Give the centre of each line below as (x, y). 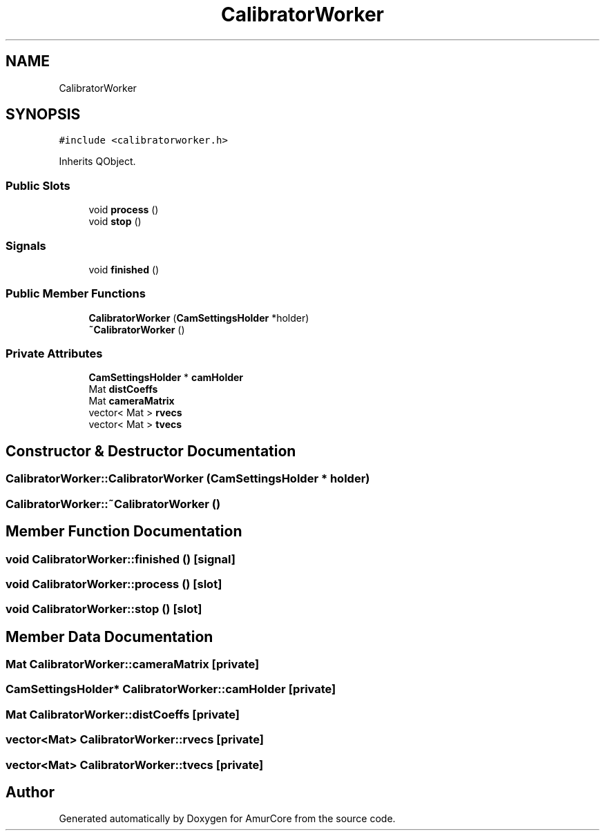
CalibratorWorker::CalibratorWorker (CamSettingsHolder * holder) (188, 479)
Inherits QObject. (97, 162)
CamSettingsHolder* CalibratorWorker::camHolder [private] (171, 689)
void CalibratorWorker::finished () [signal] (121, 559)
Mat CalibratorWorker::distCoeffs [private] (123, 714)
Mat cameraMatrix (132, 401)
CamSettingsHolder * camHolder (166, 378)
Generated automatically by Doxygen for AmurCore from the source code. (227, 819)
